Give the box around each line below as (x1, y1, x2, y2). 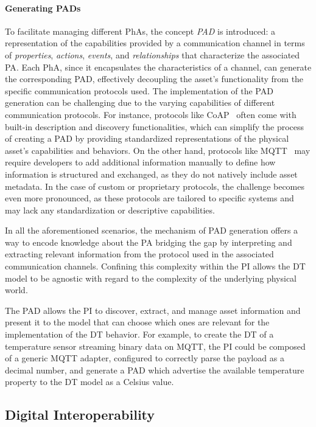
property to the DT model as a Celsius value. (5, 375, 174, 388)
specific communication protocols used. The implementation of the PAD (5, 84, 273, 97)
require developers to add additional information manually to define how (5, 156, 276, 168)
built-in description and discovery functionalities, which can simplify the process (5, 120, 304, 133)
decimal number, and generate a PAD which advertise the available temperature (5, 363, 304, 376)
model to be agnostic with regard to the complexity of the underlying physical (5, 271, 297, 284)
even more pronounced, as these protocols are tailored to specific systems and (5, 192, 294, 204)
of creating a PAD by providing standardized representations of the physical (5, 132, 289, 145)
